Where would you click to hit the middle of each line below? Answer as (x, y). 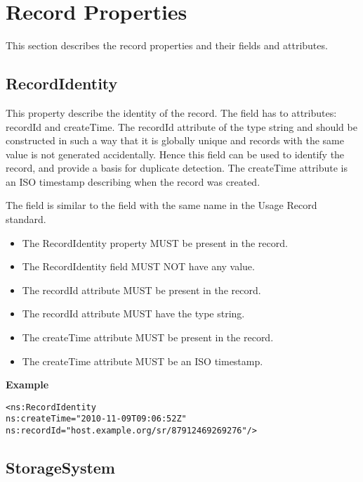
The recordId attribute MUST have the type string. (133, 313)
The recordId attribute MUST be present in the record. (141, 290)
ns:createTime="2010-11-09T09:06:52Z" (96, 419)
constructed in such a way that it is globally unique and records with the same (175, 140)
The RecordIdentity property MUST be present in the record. (155, 242)
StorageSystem (60, 468)
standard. (26, 219)
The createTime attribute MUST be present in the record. (148, 337)
